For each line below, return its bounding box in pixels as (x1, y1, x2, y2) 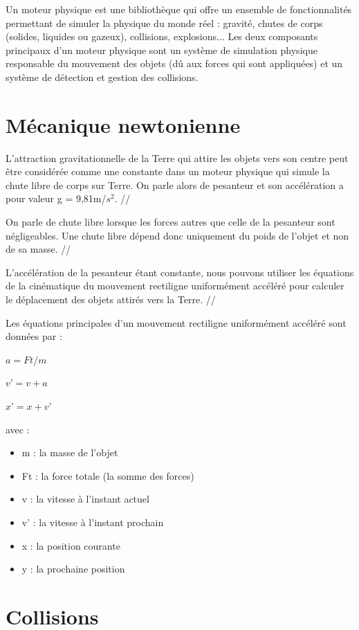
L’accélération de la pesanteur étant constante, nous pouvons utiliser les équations (6, 264, 354, 279)
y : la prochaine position (21, 561, 125, 576)
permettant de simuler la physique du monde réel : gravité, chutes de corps (6, 15, 323, 30)
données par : (6, 329, 62, 343)
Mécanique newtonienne (6, 110, 241, 138)
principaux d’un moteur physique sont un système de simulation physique (6, 42, 317, 57)
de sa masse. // (6, 242, 71, 256)
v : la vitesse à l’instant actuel (21, 492, 149, 506)
